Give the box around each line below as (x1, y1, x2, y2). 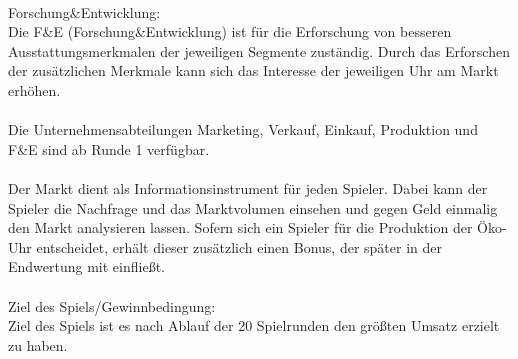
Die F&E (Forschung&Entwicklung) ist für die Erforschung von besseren (8, 21, 452, 42)
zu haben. (8, 334, 68, 355)
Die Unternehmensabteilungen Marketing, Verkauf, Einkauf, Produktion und (8, 119, 478, 140)
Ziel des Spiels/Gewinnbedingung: (8, 295, 216, 316)
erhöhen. (8, 79, 61, 100)
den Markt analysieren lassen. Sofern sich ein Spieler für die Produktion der (8, 217, 473, 238)
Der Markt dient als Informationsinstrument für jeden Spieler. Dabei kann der (8, 177, 488, 198)
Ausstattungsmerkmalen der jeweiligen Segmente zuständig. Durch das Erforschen (8, 40, 510, 61)
